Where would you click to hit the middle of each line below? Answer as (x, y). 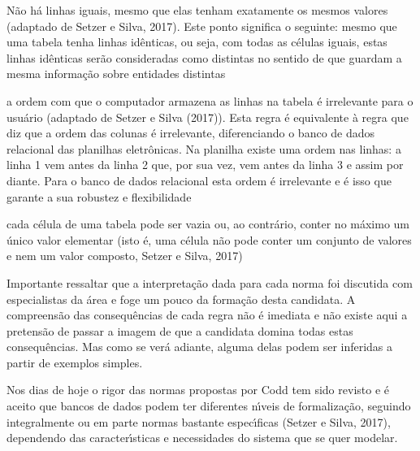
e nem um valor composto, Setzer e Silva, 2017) (125, 256)
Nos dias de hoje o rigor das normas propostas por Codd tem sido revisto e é (198, 390)
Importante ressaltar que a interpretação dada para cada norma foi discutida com (210, 282)
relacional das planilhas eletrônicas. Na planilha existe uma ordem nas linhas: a (204, 148)
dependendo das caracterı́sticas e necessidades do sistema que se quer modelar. (202, 438)
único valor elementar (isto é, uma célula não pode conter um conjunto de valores (209, 239)
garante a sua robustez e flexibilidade (99, 196)
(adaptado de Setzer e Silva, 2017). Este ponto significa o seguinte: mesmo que (202, 26)
